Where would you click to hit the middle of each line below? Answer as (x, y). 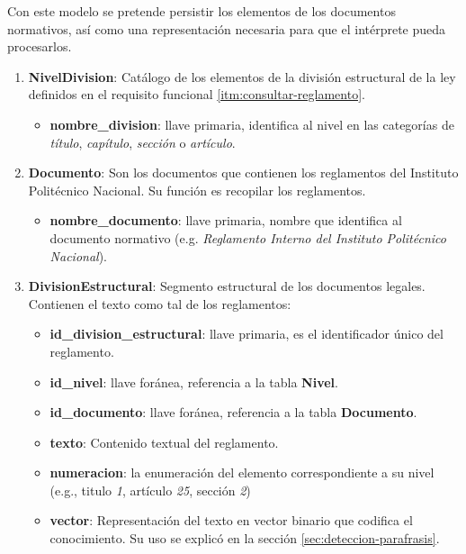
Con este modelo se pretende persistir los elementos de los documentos (202, 11)
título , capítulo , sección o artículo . (143, 142)
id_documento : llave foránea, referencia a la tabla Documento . (233, 412)
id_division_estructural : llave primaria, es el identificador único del (246, 334)
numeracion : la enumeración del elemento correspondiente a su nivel (242, 472)
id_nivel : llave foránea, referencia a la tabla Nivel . (194, 381)
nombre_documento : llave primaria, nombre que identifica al (226, 220)
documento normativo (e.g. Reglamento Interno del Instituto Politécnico (248, 237)
